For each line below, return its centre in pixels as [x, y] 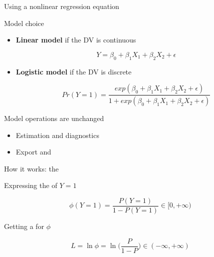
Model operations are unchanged [54, 118]
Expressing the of [31, 185]
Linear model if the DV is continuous [76, 40]
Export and [34, 152]
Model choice [24, 23]
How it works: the [31, 168]
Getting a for [24, 226]
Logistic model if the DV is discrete [74, 71]
